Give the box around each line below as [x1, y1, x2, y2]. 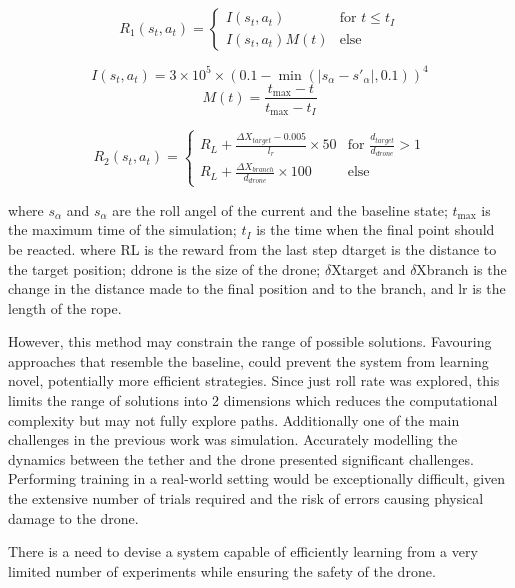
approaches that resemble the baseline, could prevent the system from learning [8, 350, 489, 371]
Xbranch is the [416, 258, 507, 279]
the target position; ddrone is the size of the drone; [8, 258, 321, 279]
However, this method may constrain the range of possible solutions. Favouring [8, 331, 492, 352]
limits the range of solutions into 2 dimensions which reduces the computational [8, 390, 498, 411]
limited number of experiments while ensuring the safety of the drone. [8, 560, 436, 581]
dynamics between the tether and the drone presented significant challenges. [8, 448, 474, 469]
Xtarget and [331, 258, 406, 279]
